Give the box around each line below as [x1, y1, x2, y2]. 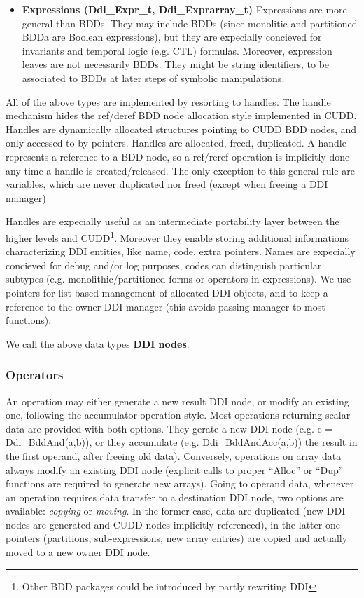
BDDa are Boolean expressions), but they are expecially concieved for [22, 29, 322, 44]
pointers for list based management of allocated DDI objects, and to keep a [6, 285, 328, 299]
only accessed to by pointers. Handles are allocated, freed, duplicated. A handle [6, 135, 346, 150]
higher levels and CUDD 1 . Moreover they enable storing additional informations [6, 228, 349, 245]
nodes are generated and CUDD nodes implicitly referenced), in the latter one [6, 517, 340, 531]
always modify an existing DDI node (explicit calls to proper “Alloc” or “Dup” [6, 462, 344, 477]
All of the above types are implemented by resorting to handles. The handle [6, 94, 331, 109]
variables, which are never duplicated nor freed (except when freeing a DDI [6, 177, 328, 191]
